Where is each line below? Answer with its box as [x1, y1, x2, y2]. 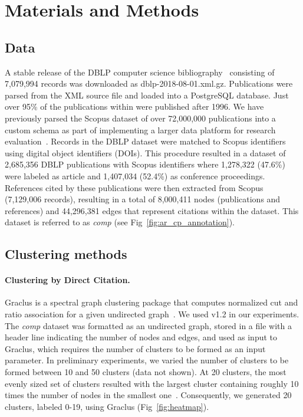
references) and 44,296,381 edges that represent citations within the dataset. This [5, 204, 299, 216]
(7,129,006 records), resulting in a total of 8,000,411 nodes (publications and [5, 193, 281, 205]
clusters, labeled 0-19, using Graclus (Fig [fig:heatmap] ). [5, 400, 209, 412]
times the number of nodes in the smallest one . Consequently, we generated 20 [5, 389, 292, 401]
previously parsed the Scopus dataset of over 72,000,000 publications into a [5, 111, 276, 124]
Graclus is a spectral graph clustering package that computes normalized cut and [5, 296, 298, 308]
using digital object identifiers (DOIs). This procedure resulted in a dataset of [5, 146, 286, 159]
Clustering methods [5, 245, 127, 263]
